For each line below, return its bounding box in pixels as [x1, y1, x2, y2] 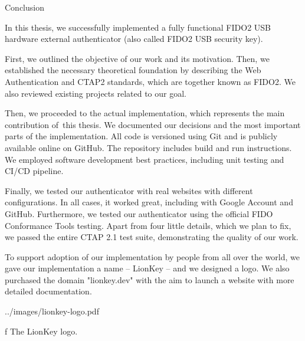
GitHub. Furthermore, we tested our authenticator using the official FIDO [5, 207, 273, 219]
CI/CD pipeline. [5, 165, 64, 177]
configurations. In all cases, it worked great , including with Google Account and [5, 196, 293, 208]
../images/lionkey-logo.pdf [5, 305, 99, 317]
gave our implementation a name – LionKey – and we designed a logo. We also [5, 262, 290, 274]
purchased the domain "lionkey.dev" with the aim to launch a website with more [5, 273, 294, 286]
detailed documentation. [5, 285, 92, 297]
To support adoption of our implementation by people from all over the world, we [5, 250, 300, 263]
